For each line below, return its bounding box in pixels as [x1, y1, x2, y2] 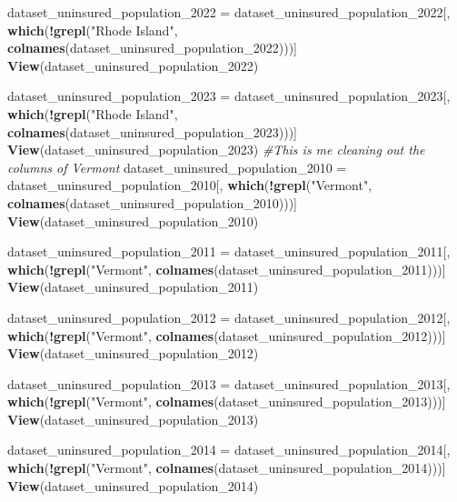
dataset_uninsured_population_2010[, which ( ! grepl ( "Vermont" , [7, 176, 373, 195]
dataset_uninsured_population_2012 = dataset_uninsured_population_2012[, [7, 307, 451, 326]
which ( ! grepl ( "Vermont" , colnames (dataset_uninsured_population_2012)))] [7, 326, 446, 345]
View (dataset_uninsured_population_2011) [7, 277, 259, 296]
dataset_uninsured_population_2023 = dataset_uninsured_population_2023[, [7, 86, 451, 105]
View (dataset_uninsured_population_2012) [7, 344, 259, 363]
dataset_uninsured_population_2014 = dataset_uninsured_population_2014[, [7, 440, 451, 459]
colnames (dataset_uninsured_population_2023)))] [7, 122, 297, 141]
